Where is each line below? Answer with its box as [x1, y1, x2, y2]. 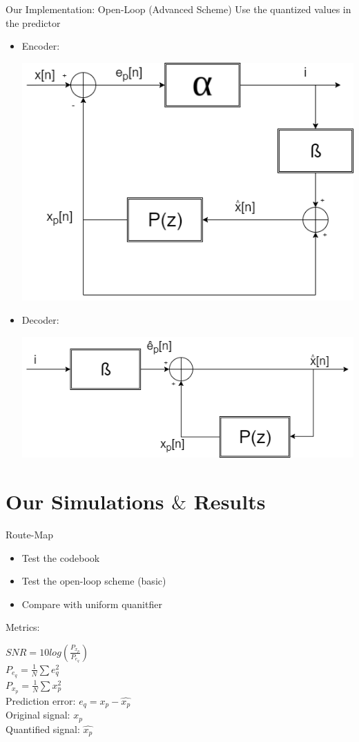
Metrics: [6, 620, 40, 634]
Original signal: [6, 707, 70, 722]
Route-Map [6, 527, 54, 541]
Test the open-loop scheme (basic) [21, 574, 166, 588]
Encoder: [21, 39, 60, 53]
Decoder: [21, 313, 59, 327]
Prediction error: [6, 693, 76, 707]
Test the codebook [21, 550, 100, 565]
